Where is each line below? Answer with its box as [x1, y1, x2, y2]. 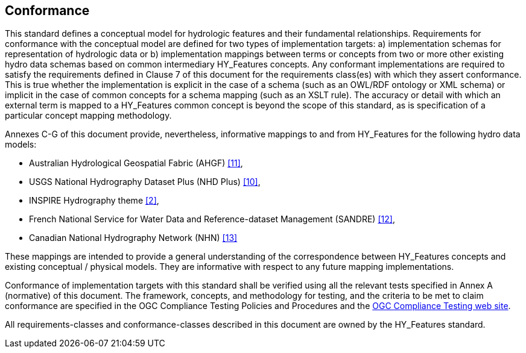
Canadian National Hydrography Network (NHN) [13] [29, 233, 238, 243]
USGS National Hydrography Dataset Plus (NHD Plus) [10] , [29, 176, 261, 187]
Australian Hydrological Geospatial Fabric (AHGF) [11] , [29, 158, 243, 169]
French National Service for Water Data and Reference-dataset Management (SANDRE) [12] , [29, 214, 395, 225]
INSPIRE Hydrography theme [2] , [29, 195, 159, 206]
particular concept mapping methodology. [5, 110, 172, 121]
